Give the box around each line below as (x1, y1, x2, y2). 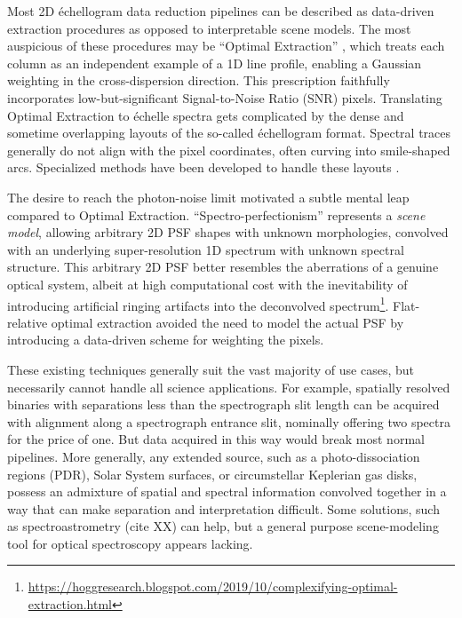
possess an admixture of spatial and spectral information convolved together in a (7, 482, 447, 501)
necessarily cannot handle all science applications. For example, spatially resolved (7, 377, 450, 396)
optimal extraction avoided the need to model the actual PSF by (51, 313, 404, 331)
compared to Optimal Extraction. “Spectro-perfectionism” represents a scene (7, 205, 426, 224)
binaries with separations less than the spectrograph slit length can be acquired (7, 395, 440, 414)
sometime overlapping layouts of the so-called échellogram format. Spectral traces (7, 123, 451, 142)
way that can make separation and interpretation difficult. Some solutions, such (7, 499, 440, 518)
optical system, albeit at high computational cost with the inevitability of (7, 274, 408, 293)
